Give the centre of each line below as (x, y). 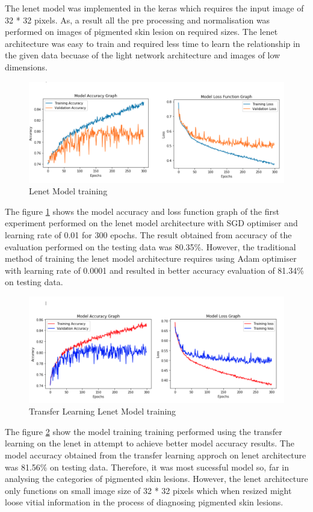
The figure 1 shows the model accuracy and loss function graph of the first (142, 211)
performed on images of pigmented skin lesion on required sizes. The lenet (141, 32)
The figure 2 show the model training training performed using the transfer (144, 431)
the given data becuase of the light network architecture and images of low (143, 55)
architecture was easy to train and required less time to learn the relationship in (153, 43)
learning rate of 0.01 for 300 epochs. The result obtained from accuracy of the (148, 235)
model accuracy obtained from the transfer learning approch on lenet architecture (156, 455)
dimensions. (26, 66)
